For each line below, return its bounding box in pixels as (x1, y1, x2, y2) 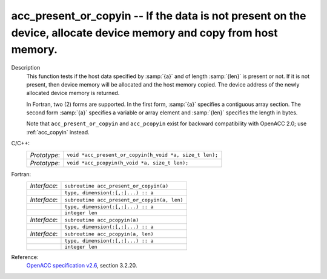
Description (11, 64, 41, 71)
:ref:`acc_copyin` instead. (26, 128, 90, 136)
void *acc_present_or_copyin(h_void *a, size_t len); (67, 152, 218, 159)
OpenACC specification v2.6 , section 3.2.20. (26, 262, 137, 269)
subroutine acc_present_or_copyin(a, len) (64, 197, 183, 203)
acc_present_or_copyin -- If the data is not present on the (11, 9, 306, 22)
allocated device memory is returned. (26, 90, 120, 97)
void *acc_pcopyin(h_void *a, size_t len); (67, 160, 189, 166)
